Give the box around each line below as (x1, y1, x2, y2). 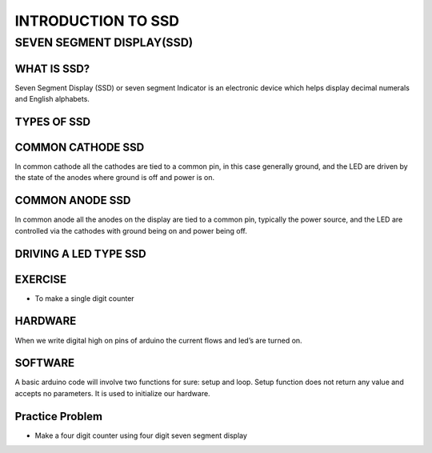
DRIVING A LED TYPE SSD (14, 247, 147, 260)
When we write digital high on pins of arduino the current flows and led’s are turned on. (14, 335, 303, 345)
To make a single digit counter (34, 293, 135, 303)
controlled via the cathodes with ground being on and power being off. (14, 226, 248, 235)
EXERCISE (14, 272, 67, 286)
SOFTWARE (14, 356, 75, 370)
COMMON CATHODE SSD (14, 140, 145, 154)
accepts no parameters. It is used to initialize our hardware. (14, 388, 211, 398)
